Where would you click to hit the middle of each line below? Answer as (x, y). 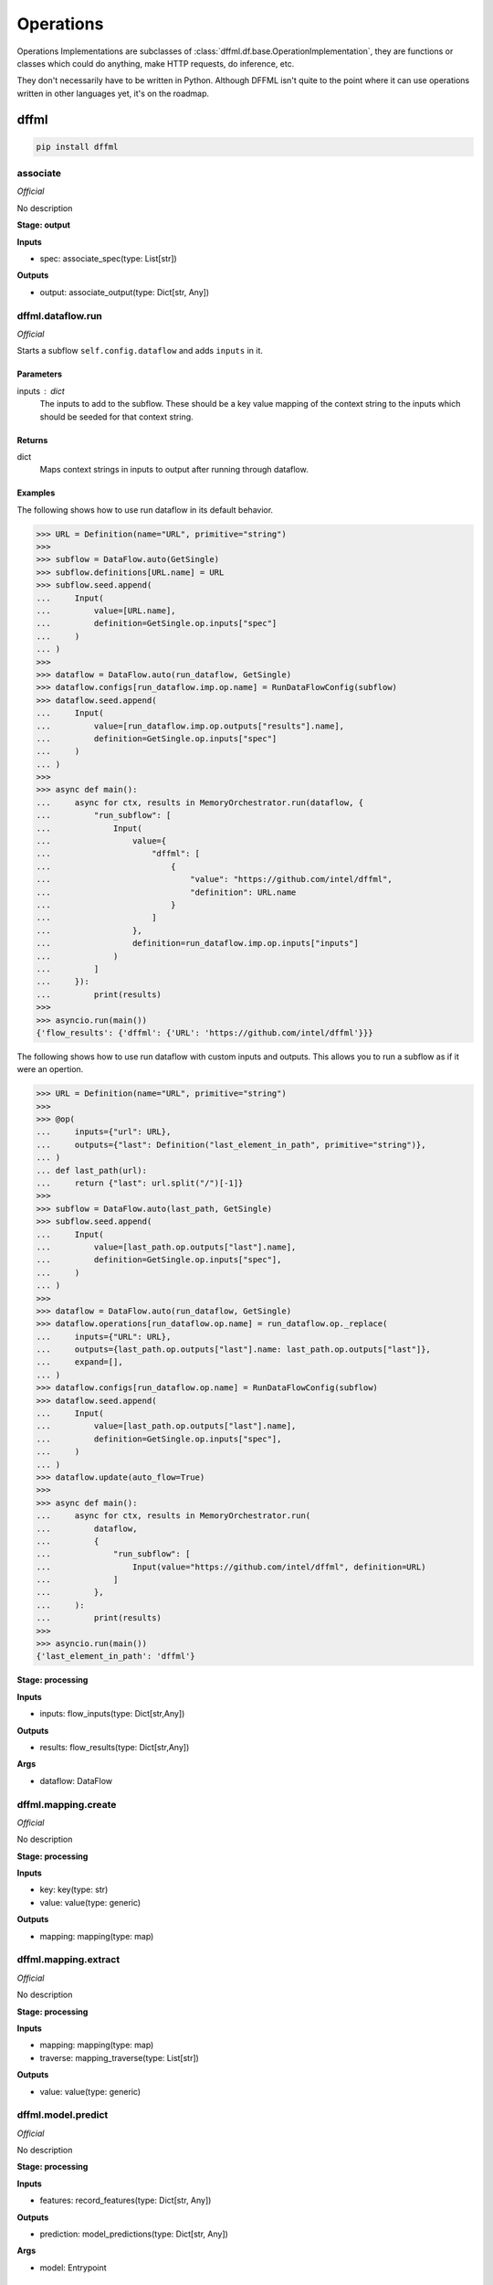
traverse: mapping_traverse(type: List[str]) (120, 2057)
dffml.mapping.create (67, 1804)
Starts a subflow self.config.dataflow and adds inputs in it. (140, 351)
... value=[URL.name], (106, 611)
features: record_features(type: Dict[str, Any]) (126, 2200)
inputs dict (41, 391)
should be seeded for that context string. (116, 417)
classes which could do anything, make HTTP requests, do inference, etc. (156, 63)
